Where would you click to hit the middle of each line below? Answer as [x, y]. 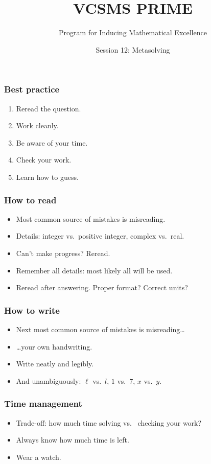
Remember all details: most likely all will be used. [94, 270]
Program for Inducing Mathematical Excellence [133, 32]
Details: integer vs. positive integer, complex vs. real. [100, 236]
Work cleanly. [37, 125]
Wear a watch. [39, 457]
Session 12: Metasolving [133, 49]
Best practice [32, 89]
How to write [32, 310]
